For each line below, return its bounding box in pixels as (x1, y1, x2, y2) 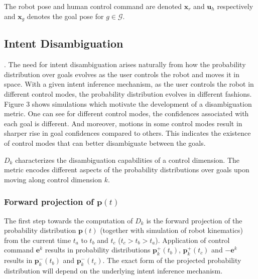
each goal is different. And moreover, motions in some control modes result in (4, 118, 242, 128)
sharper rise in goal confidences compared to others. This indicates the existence (4, 128, 251, 138)
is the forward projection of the (146, 215, 242, 225)
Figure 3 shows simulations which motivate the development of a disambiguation (4, 98, 252, 109)
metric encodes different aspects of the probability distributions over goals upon (4, 164, 249, 175)
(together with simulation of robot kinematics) (100, 225, 243, 235)
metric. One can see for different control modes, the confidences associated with (4, 108, 249, 119)
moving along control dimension (4, 174, 102, 184)
